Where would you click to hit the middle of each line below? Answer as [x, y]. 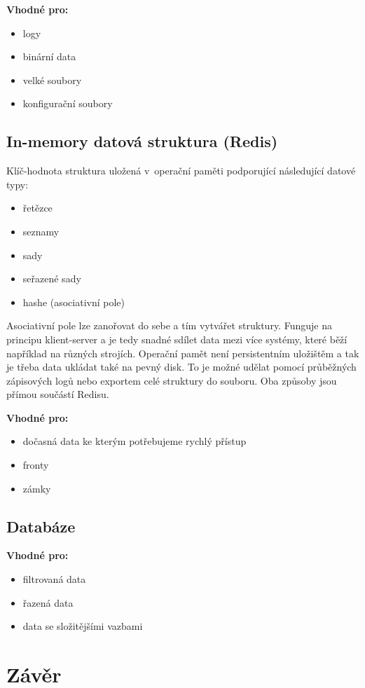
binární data [49, 56]
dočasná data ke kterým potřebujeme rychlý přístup [135, 441]
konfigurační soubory [68, 103]
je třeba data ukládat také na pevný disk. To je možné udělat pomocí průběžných [181, 367]
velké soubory [52, 80]
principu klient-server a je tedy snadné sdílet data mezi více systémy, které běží [177, 339]
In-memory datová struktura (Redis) [142, 141]
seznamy [41, 231]
